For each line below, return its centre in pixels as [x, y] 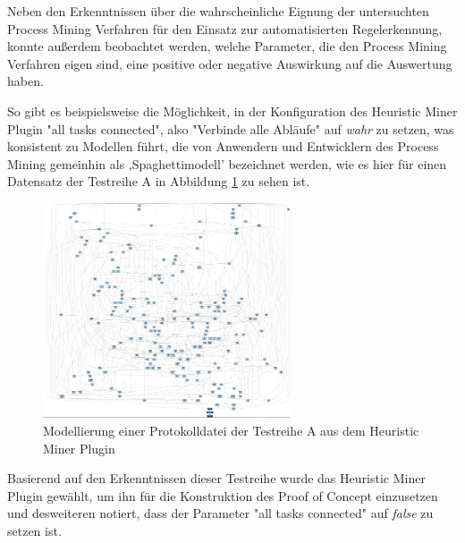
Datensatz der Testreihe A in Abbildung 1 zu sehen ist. [159, 181]
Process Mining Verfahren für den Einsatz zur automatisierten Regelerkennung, [225, 28]
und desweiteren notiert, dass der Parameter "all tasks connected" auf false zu [220, 513]
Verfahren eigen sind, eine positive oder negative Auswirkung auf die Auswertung [230, 63]
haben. [25, 81]
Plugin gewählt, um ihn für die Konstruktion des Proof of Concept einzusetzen [223, 495]
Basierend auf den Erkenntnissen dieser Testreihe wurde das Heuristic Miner [216, 478]
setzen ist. [34, 531]
